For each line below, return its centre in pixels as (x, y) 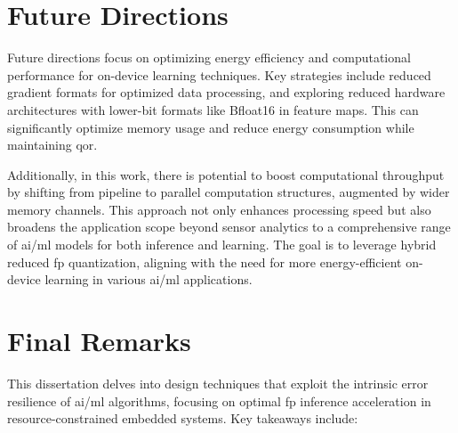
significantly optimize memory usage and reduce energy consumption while (211, 127)
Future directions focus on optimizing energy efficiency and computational (209, 57)
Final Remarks (99, 341)
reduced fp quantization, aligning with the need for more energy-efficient (205, 261)
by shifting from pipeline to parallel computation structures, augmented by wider (229, 192)
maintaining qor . (52, 145)
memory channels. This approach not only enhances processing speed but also (219, 209)
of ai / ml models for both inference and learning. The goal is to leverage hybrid (222, 245)
